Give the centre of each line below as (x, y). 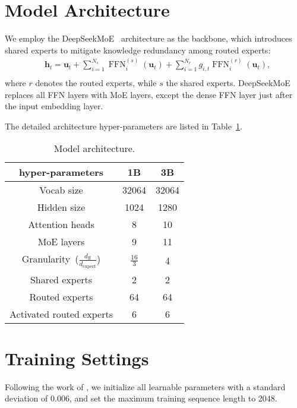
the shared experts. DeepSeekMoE (228, 82)
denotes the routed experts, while (96, 82)
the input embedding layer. (54, 106)
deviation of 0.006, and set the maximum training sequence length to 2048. (141, 398)
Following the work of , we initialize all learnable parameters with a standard (145, 386)
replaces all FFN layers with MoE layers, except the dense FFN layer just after (149, 94)
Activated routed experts (61, 314)
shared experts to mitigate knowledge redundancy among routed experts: (138, 50)
